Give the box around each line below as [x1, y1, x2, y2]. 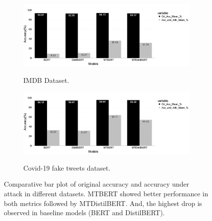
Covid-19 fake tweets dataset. [23, 162, 111, 173]
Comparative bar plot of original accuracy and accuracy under [4, 179, 189, 189]
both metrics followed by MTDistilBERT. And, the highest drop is [4, 198, 202, 208]
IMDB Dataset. [23, 75, 69, 85]
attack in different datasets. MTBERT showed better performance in [4, 188, 208, 198]
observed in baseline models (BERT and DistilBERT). [4, 207, 165, 218]
